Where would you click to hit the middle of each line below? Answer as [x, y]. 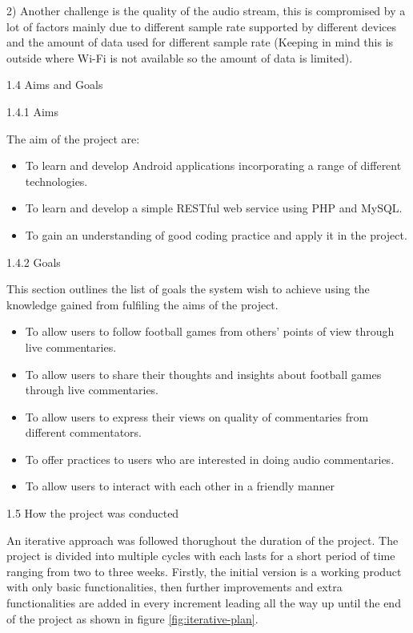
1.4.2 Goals [34, 262]
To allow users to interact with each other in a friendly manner [180, 486]
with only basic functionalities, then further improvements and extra [174, 587]
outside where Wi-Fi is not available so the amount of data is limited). [180, 57]
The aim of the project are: [73, 138]
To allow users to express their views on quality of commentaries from [197, 416]
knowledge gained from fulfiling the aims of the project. [142, 304]
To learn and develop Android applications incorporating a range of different [213, 165]
